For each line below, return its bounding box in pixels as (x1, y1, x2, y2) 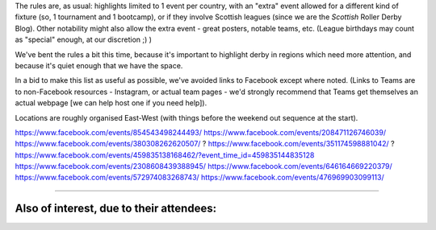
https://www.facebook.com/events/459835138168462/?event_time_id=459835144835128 (15, 150, 315, 160)
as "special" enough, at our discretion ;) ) (15, 35, 153, 44)
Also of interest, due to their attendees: (15, 202, 217, 216)
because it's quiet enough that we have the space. (15, 60, 183, 70)
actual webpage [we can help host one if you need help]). (15, 98, 208, 108)
